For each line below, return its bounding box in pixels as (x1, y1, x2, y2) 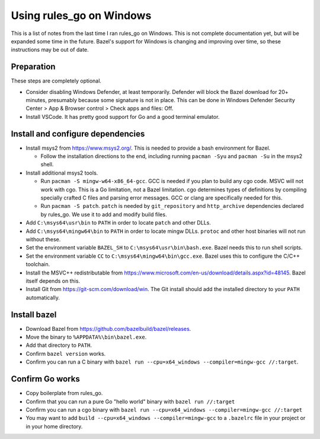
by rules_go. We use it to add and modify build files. (40, 211, 167, 218)
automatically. (25, 294, 60, 301)
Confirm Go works (11, 374, 80, 384)
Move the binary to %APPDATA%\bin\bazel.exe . (25, 333, 147, 341)
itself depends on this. (25, 277, 80, 285)
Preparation (11, 62, 56, 72)
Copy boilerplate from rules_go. (25, 390, 103, 397)
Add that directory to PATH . (25, 342, 92, 349)
